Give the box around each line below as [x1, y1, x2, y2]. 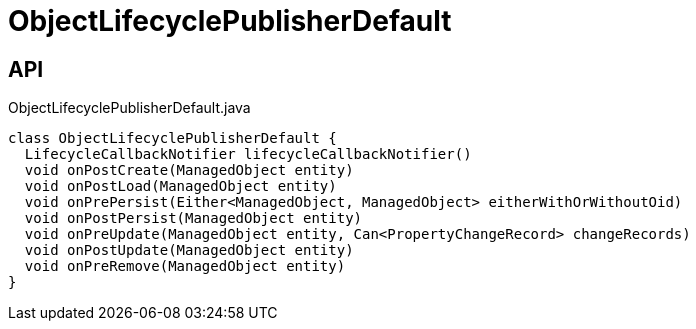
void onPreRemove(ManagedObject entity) [24, 258, 346, 275]
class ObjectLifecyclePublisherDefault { [8, 130, 337, 147]
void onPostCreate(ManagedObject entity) [24, 162, 354, 179]
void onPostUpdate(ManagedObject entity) [24, 242, 354, 259]
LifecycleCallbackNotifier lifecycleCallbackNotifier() [24, 146, 472, 163]
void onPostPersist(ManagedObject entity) [24, 210, 363, 227]
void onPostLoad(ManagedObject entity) [24, 178, 337, 195]
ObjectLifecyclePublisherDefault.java [8, 99, 251, 117]
